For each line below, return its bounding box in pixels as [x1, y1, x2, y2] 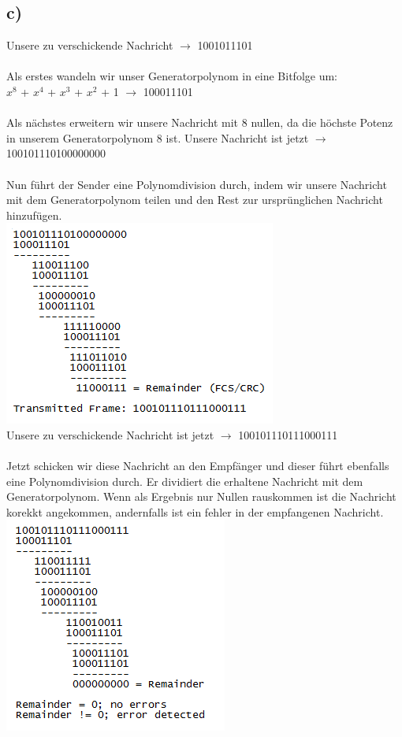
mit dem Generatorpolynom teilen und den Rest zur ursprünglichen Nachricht [6, 191, 383, 208]
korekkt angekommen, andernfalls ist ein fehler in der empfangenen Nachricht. [6, 503, 384, 520]
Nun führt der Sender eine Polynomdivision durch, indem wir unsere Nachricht [6, 176, 387, 192]
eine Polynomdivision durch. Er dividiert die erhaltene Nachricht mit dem [6, 472, 363, 489]
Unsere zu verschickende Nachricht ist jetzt [6, 426, 214, 443]
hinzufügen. [6, 206, 62, 223]
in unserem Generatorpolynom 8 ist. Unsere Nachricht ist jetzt [6, 129, 309, 146]
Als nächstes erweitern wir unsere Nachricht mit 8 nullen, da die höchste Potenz [6, 114, 393, 131]
